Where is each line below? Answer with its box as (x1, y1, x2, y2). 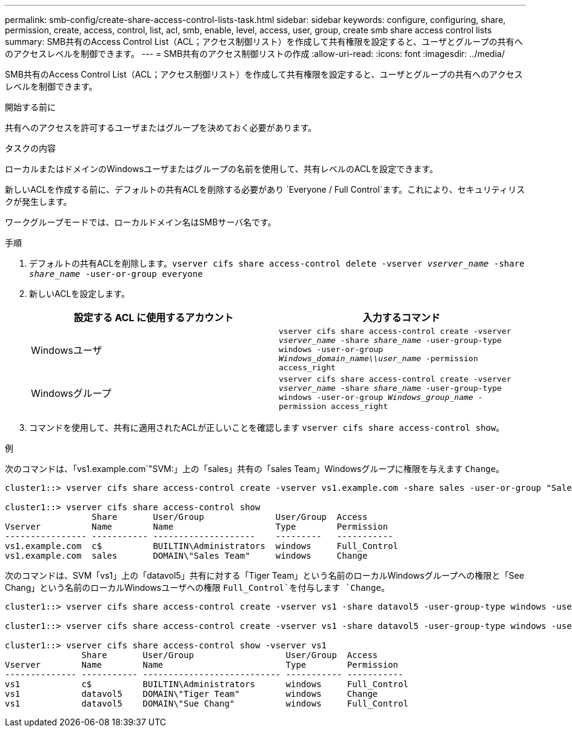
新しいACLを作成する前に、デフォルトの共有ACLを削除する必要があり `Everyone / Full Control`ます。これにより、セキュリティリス (5, 184, 525, 195)
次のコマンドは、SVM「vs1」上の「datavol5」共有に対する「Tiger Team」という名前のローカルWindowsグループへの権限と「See (5, 570, 524, 581)
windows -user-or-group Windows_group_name (279, 393, 473, 402)
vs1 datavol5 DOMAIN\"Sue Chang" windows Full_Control (5, 699, 408, 708)
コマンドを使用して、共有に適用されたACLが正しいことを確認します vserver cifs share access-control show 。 (29, 422, 505, 433)
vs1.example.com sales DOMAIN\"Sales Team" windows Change (5, 551, 368, 561)
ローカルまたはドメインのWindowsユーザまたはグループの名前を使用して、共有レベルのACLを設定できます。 (5, 164, 438, 174)
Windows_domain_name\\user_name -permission (279, 354, 478, 363)
